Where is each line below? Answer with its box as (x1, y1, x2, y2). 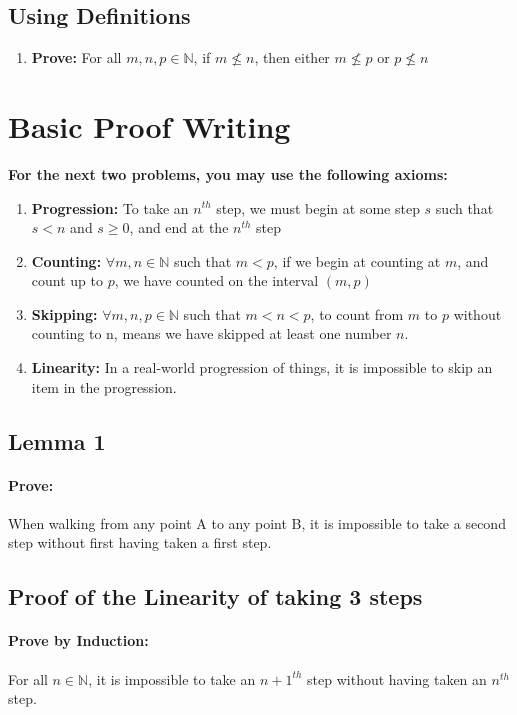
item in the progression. (31, 376, 177, 397)
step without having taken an (307, 668, 487, 689)
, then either (254, 47, 330, 68)
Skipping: (31, 303, 98, 324)
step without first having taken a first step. (8, 532, 272, 553)
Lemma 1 (8, 425, 106, 456)
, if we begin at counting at (273, 250, 441, 271)
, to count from (310, 303, 404, 324)
